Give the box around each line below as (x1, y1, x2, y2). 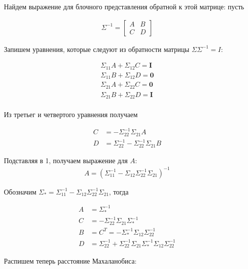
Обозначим (4, 186, 37, 196)
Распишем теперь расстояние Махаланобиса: (4, 255, 137, 266)
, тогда (109, 186, 129, 196)
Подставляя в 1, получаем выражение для (4, 155, 128, 165)
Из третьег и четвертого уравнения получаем (4, 109, 138, 120)
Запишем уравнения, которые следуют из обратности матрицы (4, 44, 189, 54)
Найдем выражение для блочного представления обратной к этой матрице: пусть (4, 1, 244, 11)
